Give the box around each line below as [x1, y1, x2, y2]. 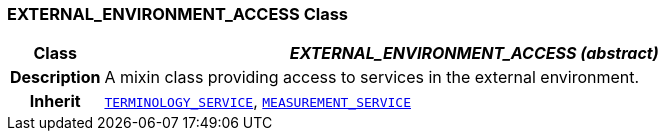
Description [10, 67, 101, 88]
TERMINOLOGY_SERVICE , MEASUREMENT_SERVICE [104, 91, 411, 112]
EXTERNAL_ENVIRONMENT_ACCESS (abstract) [289, 43, 659, 64]
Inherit [29, 91, 81, 112]
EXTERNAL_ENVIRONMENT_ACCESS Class [7, 4, 349, 24]
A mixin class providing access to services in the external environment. [104, 67, 640, 88]
